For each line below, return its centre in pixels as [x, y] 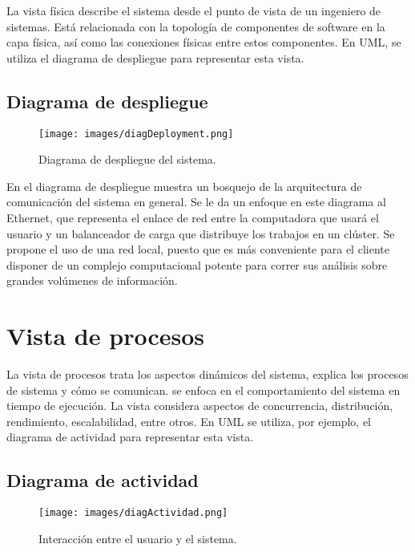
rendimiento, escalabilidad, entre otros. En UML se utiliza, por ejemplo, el [189, 421]
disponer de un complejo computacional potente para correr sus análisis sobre [197, 264]
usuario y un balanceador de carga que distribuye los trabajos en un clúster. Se [201, 233]
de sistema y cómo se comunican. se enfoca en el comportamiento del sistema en [203, 390]
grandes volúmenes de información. [92, 280]
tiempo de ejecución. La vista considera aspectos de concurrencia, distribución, [200, 406]
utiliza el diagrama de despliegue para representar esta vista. [155, 57]
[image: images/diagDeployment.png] [136, 134]
